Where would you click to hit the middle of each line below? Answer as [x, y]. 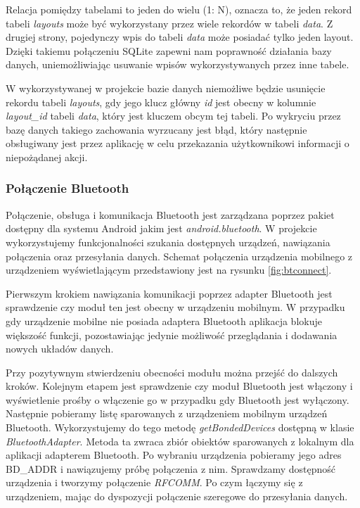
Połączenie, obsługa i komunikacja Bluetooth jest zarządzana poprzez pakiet [170, 214]
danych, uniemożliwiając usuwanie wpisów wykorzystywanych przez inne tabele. [178, 64]
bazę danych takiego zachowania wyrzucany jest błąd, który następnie [156, 129]
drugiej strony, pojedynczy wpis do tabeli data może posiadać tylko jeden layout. [180, 37]
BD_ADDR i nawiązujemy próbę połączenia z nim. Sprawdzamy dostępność [171, 468]
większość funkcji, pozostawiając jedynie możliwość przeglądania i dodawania [172, 335]
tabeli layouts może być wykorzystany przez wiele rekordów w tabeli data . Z [169, 23]
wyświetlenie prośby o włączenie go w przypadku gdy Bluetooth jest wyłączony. [178, 399]
